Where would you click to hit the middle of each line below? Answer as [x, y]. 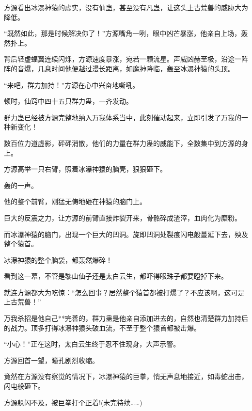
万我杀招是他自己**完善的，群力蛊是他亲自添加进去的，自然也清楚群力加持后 [126, 318]
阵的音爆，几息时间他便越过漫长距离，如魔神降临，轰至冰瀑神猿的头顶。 [119, 68]
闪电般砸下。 [24, 386]
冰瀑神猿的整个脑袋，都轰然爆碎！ [58, 260]
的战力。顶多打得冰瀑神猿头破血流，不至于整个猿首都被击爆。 [102, 327]
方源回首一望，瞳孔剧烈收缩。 [51, 360]
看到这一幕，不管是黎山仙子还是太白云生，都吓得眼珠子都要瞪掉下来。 [116, 276]
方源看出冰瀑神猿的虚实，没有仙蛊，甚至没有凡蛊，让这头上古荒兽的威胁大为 [126, 7]
